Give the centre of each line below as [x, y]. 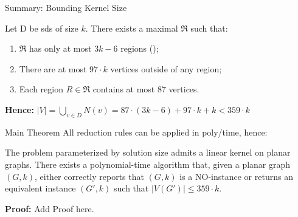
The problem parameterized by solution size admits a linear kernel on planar [148, 152]
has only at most [61, 48]
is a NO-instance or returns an [236, 176]
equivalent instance [40, 188]
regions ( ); [140, 48]
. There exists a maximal [132, 28]
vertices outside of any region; [166, 68]
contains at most [124, 89]
